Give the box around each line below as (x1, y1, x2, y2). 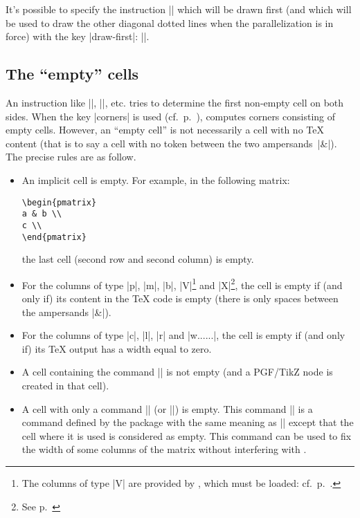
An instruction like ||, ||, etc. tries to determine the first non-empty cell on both (6, 95, 344, 109)
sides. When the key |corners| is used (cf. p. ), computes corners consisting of (6, 109, 336, 123)
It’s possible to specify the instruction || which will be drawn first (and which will (6, 2, 352, 16)
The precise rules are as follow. (6, 149, 136, 164)
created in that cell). (21, 378, 109, 392)
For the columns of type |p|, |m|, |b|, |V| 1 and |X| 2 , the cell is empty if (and (21, 275, 343, 292)
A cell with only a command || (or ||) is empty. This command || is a (21, 401, 313, 416)
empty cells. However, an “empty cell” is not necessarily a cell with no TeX (6, 122, 324, 137)
